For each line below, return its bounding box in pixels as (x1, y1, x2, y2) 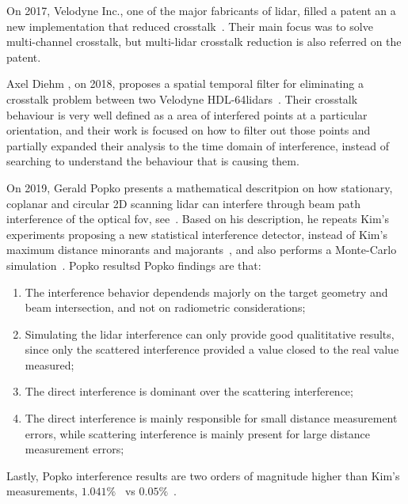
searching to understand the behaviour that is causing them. (6, 153, 299, 169)
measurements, (6, 483, 78, 499)
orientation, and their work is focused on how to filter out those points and (6, 122, 371, 138)
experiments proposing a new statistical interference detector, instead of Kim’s (6, 225, 387, 242)
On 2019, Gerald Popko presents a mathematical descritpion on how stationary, (6, 179, 393, 195)
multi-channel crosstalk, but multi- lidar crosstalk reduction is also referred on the (6, 33, 402, 50)
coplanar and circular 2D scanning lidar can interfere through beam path (6, 195, 361, 211)
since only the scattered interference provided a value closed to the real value (25, 341, 399, 358)
